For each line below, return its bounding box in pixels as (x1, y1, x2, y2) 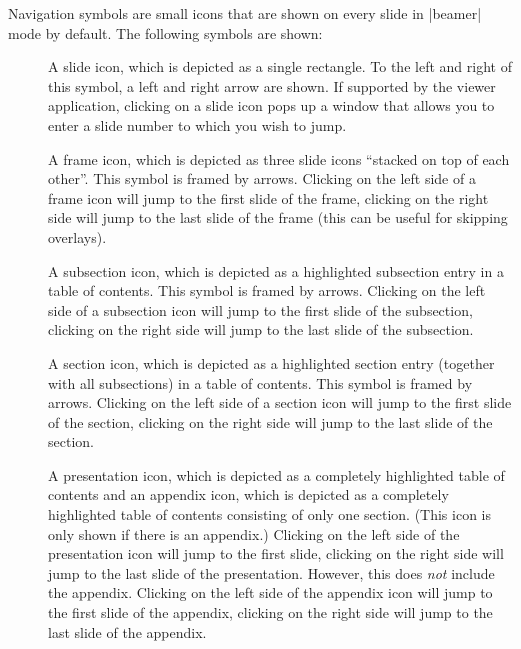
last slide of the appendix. (48, 621, 207, 642)
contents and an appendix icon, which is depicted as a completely (48, 484, 449, 505)
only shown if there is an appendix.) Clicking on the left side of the (48, 523, 460, 544)
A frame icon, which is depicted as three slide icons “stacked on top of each (48, 148, 510, 169)
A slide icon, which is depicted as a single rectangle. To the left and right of (48, 56, 512, 77)
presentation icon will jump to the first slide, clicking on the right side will (48, 543, 504, 564)
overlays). (48, 226, 107, 247)
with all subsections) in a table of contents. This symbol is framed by (48, 372, 473, 393)
